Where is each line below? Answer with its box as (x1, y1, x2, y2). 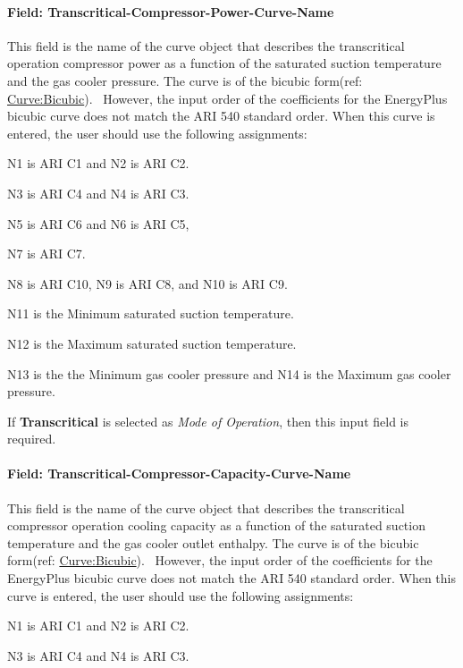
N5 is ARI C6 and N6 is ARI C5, (7, 214, 189, 233)
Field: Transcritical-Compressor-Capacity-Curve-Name (7, 464, 351, 483)
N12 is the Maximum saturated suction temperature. (7, 334, 297, 352)
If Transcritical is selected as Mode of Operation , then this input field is (7, 411, 408, 430)
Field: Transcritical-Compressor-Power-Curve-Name (7, 2, 334, 21)
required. (7, 429, 56, 448)
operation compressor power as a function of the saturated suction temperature (7, 54, 442, 72)
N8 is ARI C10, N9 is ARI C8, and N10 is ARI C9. (7, 274, 288, 292)
